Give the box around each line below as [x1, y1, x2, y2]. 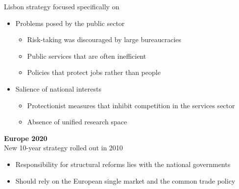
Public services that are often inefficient [27, 50, 146, 61]
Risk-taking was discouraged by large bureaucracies [27, 34, 182, 45]
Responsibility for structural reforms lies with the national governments [15, 159, 231, 169]
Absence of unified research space [27, 117, 127, 127]
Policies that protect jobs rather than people [27, 67, 161, 77]
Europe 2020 [4, 133, 48, 143]
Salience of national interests [15, 83, 101, 94]
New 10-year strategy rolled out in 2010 [4, 142, 123, 153]
